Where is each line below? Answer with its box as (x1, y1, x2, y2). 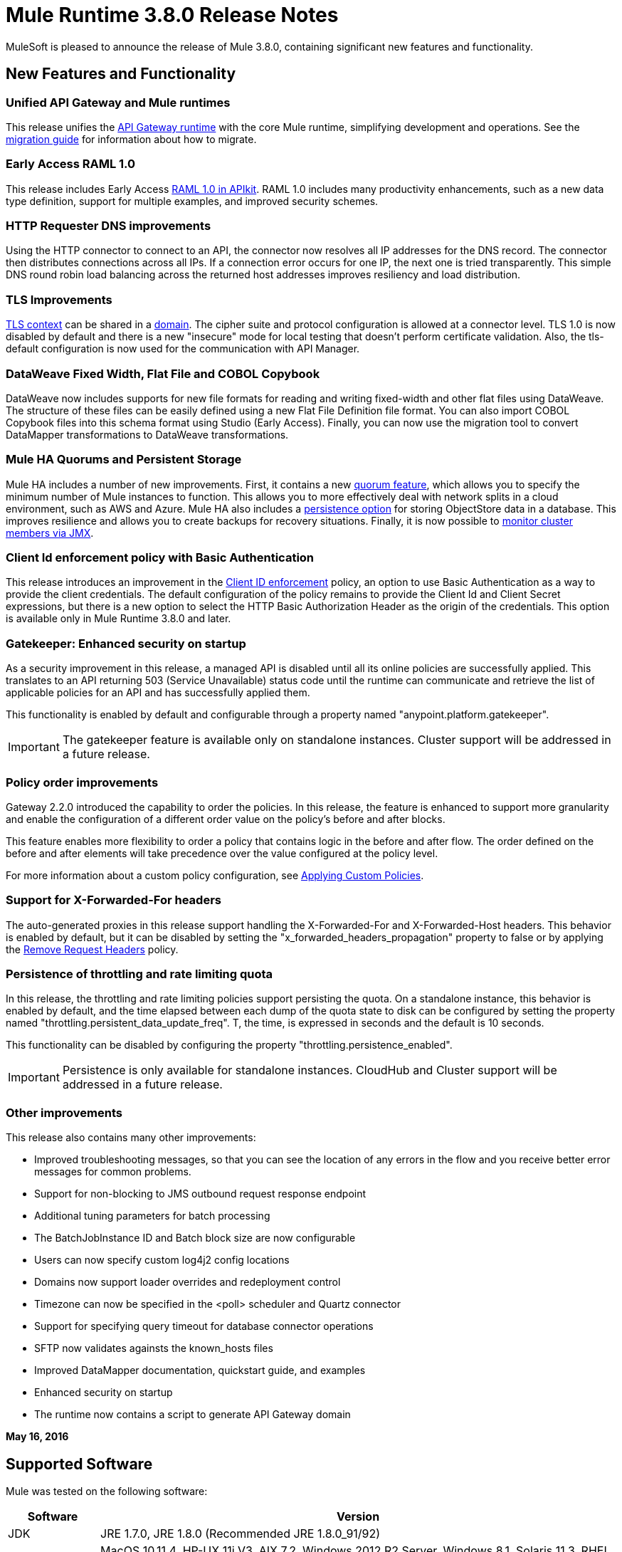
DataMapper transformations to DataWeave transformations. (6, 428, 289, 441)
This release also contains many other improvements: (6, 1131, 256, 1144)
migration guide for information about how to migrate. (6, 132, 257, 145)
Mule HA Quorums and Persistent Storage (6, 452, 242, 467)
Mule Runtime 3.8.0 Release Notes (6, 3, 339, 27)
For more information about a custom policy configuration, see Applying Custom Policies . (6, 869, 424, 881)
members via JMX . (6, 526, 94, 539)
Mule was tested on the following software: (6, 1485, 208, 1498)
